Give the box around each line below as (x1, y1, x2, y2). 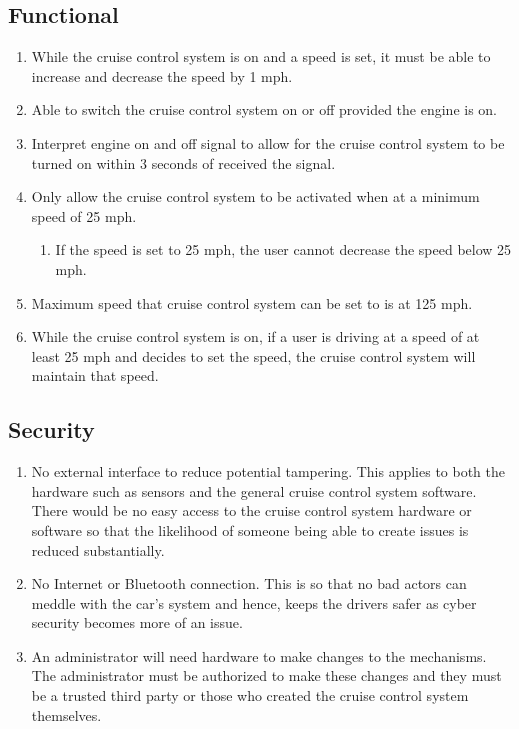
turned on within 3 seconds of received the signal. (31, 152, 336, 173)
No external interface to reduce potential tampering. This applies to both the (31, 461, 506, 482)
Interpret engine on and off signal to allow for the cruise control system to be (31, 132, 505, 153)
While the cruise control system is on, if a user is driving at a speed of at (31, 326, 480, 347)
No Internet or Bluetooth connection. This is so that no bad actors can (31, 573, 467, 594)
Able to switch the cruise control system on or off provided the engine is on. (31, 99, 498, 120)
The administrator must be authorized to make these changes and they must (31, 665, 502, 686)
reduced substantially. (31, 539, 165, 560)
